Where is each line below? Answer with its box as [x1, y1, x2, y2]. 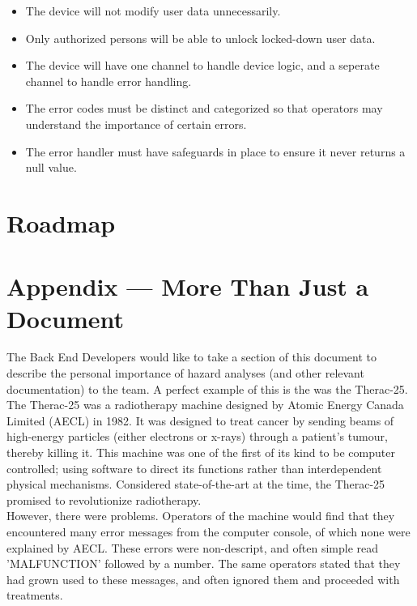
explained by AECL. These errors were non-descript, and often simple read [6, 539, 379, 556]
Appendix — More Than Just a [6, 270, 369, 303]
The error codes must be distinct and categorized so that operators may [25, 100, 383, 117]
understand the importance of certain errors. [25, 115, 247, 132]
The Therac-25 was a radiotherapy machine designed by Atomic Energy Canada [6, 396, 404, 413]
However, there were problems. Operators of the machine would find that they [6, 507, 395, 524]
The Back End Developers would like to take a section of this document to [6, 348, 377, 365]
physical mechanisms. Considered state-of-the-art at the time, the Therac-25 [6, 476, 385, 493]
